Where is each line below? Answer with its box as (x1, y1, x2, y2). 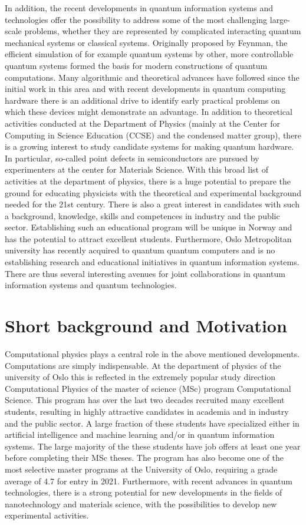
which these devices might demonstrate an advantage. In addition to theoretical (5, 105, 292, 118)
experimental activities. (5, 509, 89, 521)
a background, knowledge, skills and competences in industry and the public (5, 209, 280, 222)
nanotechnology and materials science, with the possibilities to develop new (5, 497, 277, 510)
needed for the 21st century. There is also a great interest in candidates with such (5, 198, 300, 210)
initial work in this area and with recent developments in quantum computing (5, 82, 286, 95)
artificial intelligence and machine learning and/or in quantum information (5, 428, 275, 441)
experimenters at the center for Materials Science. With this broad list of (5, 163, 268, 176)
